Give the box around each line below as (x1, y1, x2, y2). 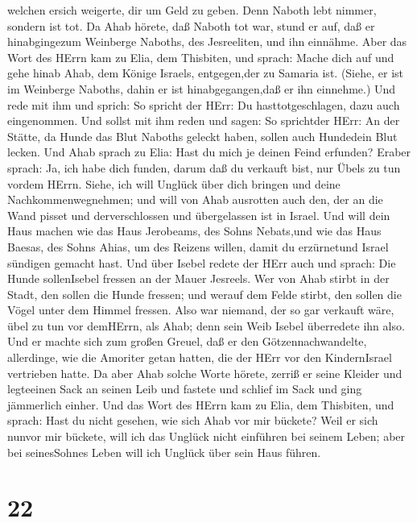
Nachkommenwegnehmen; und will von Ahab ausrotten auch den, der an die (7, 191, 383, 208)
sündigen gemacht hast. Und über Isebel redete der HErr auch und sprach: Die (7, 254, 396, 271)
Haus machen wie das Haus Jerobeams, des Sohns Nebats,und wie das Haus (7, 222, 382, 239)
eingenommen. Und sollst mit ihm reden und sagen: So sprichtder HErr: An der (7, 112, 400, 129)
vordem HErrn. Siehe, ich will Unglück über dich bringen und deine (7, 175, 341, 192)
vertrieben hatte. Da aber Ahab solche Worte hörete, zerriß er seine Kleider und (7, 364, 403, 381)
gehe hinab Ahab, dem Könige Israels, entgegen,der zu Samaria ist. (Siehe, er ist (7, 64, 403, 81)
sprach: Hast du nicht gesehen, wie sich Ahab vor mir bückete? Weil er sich (7, 412, 378, 429)
